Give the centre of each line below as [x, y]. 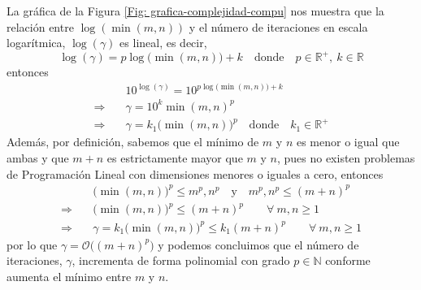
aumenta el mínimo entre [69, 277]
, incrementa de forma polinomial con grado [181, 260]
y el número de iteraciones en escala [278, 26]
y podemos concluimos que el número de [258, 244]
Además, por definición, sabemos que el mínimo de [133, 142]
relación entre [40, 26]
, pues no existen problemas [346, 158]
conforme [348, 260]
